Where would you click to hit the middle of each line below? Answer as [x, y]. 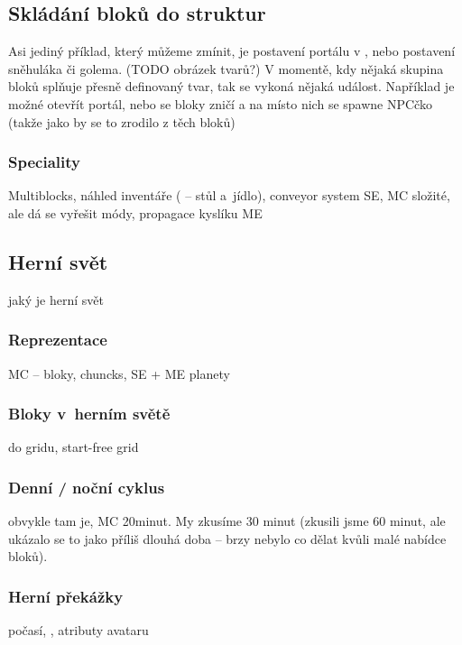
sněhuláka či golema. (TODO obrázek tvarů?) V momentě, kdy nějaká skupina [226, 68]
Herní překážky [66, 596]
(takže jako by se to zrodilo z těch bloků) [122, 121]
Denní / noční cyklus [87, 487]
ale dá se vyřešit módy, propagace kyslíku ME [135, 212]
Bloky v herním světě [89, 414]
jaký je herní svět [56, 299]
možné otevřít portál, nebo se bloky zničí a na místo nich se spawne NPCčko [220, 103]
